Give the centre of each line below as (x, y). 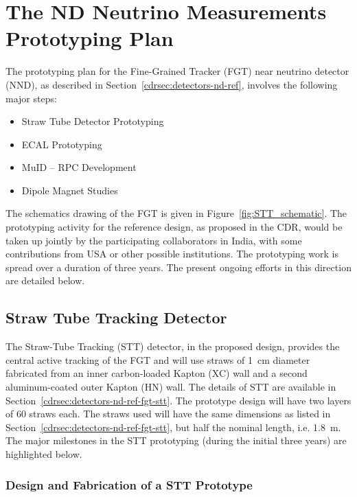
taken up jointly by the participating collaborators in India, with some (154, 240)
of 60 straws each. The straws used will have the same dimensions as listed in (168, 414)
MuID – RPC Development (79, 167)
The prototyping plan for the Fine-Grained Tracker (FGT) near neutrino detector (177, 71)
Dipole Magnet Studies (70, 190)
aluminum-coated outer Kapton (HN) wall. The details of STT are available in (171, 387)
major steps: (31, 98)
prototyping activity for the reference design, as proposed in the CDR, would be (174, 227)
